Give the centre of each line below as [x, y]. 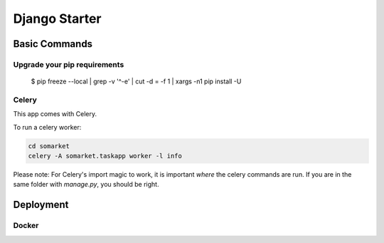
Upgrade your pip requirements [69, 64]
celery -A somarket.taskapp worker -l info [105, 156]
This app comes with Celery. [55, 114]
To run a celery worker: [47, 127]
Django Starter [57, 19]
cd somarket [49, 146]
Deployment [41, 205]
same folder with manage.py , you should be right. [86, 185]
